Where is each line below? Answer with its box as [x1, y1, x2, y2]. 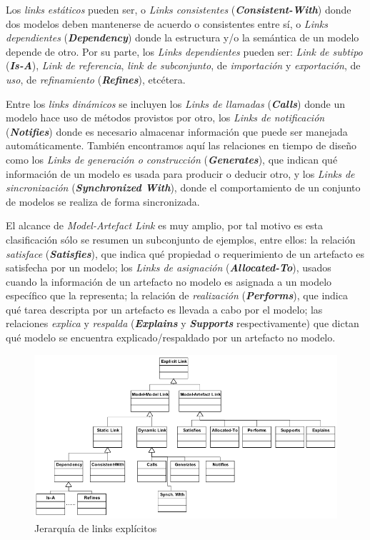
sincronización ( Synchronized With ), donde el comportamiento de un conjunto [6, 180, 361, 195]
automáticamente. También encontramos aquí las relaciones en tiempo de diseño [6, 138, 357, 153]
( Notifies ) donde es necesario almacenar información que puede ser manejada [6, 124, 348, 139]
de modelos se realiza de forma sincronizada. [6, 194, 200, 209]
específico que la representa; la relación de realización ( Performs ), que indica [6, 288, 348, 303]
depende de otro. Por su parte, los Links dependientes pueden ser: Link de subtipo [6, 44, 363, 59]
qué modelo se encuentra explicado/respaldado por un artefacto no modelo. [6, 330, 336, 345]
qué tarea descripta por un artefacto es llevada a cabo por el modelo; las [6, 301, 323, 316]
